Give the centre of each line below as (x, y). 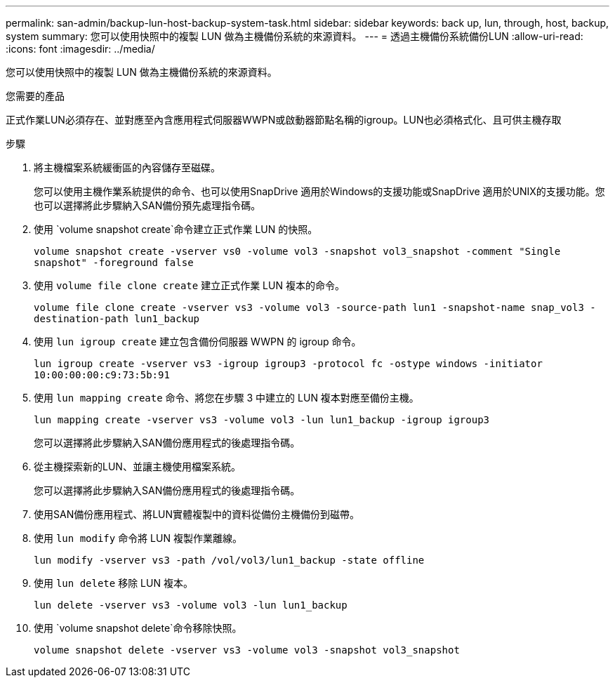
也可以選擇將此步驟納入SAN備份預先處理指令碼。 (147, 205)
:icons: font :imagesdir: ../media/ (80, 49)
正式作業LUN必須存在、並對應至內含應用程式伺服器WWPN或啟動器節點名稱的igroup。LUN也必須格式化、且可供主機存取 (284, 120)
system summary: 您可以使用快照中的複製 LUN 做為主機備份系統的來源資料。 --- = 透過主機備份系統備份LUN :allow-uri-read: (295, 36)
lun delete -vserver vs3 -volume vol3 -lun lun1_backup (191, 605)
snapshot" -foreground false (114, 263)
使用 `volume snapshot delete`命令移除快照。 (138, 628)
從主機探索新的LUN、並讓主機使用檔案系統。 (137, 466)
